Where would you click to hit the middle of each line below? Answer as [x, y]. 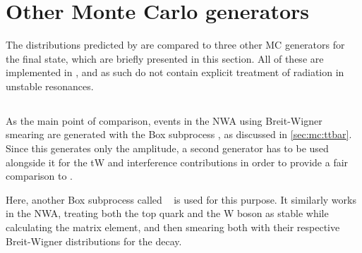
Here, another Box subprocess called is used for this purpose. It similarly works [181, 199]
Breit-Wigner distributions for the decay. [94, 241]
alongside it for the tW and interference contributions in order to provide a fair [177, 162]
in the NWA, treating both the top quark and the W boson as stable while [167, 213]
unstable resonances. [50, 86]
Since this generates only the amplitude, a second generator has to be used [167, 148]
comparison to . [40, 176]
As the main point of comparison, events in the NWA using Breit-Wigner [164, 120]
